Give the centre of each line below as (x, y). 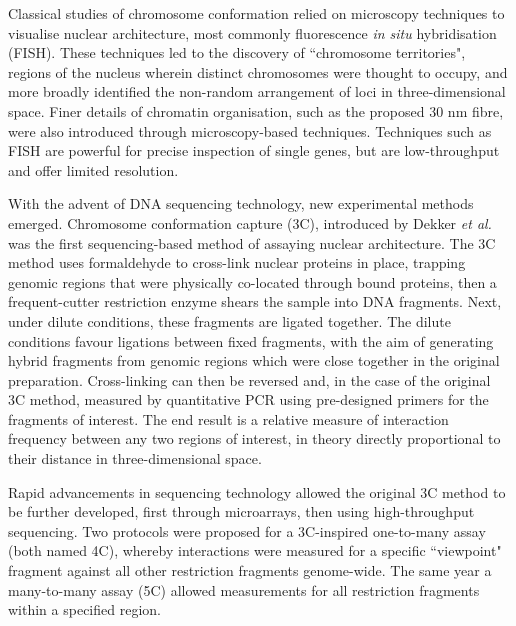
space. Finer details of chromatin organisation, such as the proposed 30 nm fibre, (256, 110)
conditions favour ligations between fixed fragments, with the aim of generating (251, 340)
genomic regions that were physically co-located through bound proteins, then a (252, 281)
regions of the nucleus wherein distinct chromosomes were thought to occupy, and (258, 71)
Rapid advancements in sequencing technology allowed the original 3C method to (257, 491)
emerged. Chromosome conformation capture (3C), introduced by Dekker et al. (250, 222)
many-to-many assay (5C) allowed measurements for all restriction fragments (244, 589)
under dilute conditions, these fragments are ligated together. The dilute (229, 320)
